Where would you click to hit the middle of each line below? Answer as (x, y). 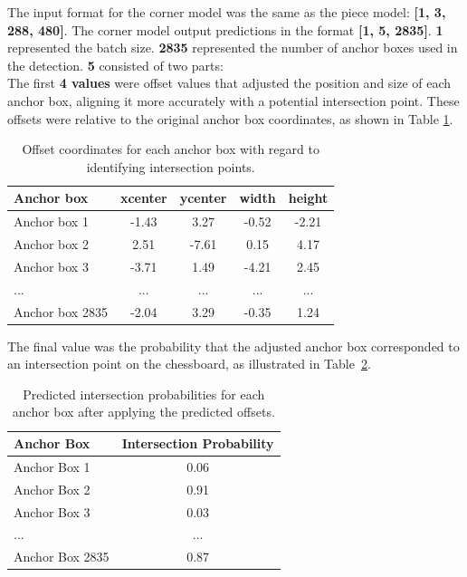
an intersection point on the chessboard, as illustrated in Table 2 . (189, 364)
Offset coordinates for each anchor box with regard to (171, 149)
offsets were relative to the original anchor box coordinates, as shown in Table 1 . (230, 118)
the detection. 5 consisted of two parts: (115, 65)
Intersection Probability (198, 443)
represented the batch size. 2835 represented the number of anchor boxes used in (233, 48)
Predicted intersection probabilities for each (144, 394)
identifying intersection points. (171, 166)
